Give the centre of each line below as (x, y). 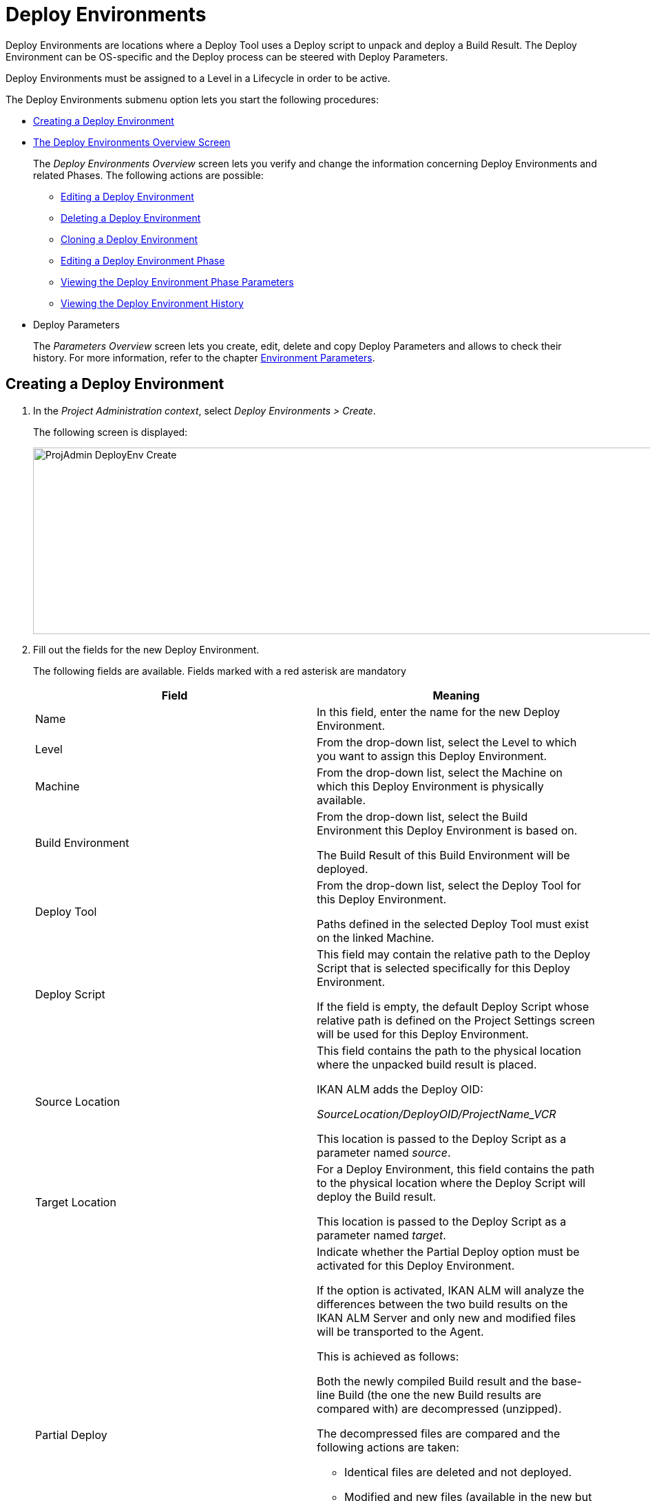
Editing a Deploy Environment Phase (143, 260)
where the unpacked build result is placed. (427, 1064)
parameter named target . (381, 1235)
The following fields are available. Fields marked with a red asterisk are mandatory (220, 671)
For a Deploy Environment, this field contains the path (456, 1169)
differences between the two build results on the (442, 1304)
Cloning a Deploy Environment (129, 239)
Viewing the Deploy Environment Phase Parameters (177, 282)
